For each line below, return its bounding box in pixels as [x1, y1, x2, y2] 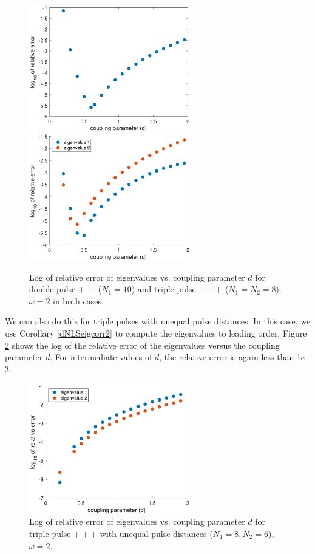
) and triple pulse [131, 282, 196, 295]
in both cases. [53, 294, 104, 307]
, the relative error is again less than [159, 351, 294, 363]
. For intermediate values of [50, 351, 152, 363]
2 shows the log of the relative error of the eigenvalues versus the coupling [5, 338, 280, 351]
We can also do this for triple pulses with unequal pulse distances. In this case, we [5, 315, 311, 327]
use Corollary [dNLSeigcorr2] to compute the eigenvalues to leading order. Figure [5, 327, 307, 339]
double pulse [29, 282, 76, 295]
